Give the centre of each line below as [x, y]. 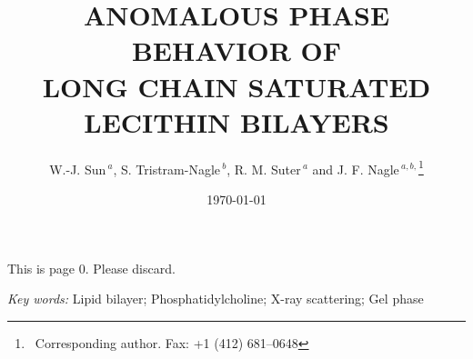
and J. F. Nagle [356, 169]
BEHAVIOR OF [236, 50]
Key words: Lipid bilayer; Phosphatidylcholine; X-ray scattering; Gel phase [216, 299]
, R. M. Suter [264, 169]
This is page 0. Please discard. [91, 268]
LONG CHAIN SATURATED [236, 86]
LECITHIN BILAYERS [236, 121]
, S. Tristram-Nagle [167, 169]
